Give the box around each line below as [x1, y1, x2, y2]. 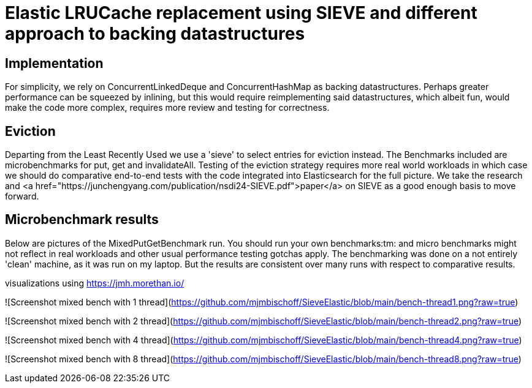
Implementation [5, 55, 104, 71]
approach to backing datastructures [5, 23, 305, 44]
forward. [5, 191, 39, 202]
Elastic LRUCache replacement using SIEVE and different [5, 2, 477, 23]
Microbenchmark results [5, 212, 159, 228]
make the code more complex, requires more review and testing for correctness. [5, 102, 330, 113]
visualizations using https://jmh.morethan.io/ [5, 277, 184, 288]
